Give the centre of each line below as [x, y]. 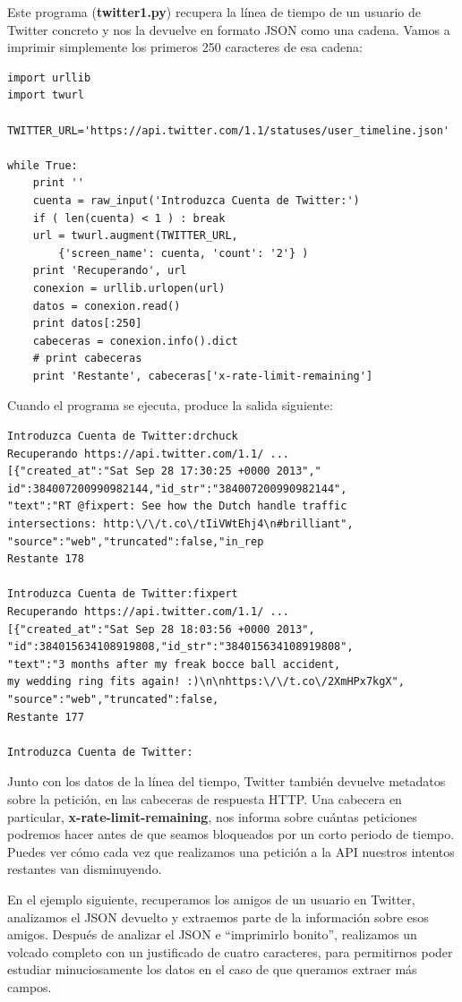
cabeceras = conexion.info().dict [135, 341]
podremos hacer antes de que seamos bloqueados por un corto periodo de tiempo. [231, 834]
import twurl [46, 95]
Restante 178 [46, 559]
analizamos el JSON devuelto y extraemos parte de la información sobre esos [218, 916]
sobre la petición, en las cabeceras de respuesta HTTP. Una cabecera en [205, 798]
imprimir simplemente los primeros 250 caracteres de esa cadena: [185, 47]
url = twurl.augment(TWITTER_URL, [135, 236]
